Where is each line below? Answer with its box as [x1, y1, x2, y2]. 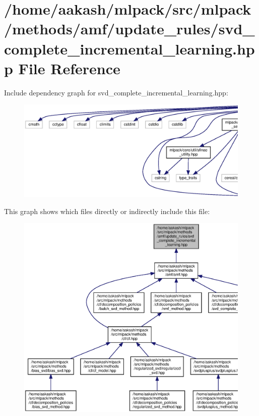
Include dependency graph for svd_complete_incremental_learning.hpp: [4, 87, 228, 97]
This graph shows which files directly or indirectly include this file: [4, 205, 210, 216]
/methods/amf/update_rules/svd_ [4, 18, 255, 39]
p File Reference [4, 58, 120, 78]
